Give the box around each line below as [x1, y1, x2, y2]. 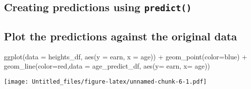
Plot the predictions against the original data [4, 28, 237, 43]
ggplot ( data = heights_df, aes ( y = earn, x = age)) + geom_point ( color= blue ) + [4, 51, 248, 61]
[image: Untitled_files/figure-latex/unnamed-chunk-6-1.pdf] [4, 78, 207, 85]
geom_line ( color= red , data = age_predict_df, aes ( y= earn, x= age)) [4, 61, 210, 71]
